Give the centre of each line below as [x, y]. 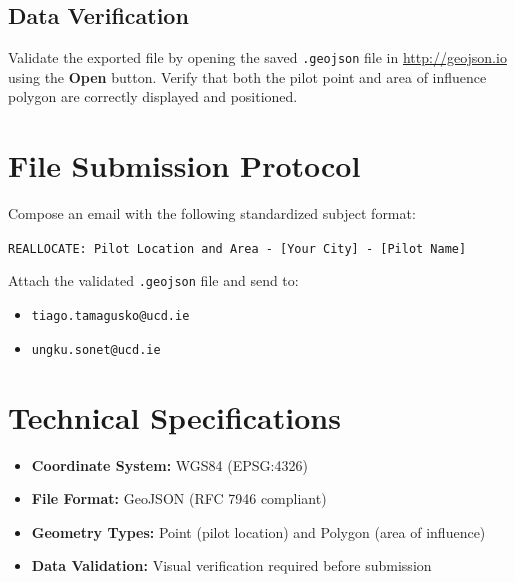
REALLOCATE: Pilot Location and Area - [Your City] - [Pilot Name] [237, 248]
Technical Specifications [174, 416]
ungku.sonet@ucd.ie [96, 349]
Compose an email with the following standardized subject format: [212, 213]
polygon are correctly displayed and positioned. [153, 96]
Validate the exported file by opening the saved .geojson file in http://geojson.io [257, 57]
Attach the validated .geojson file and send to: [153, 280]
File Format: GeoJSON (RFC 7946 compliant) [179, 498]
